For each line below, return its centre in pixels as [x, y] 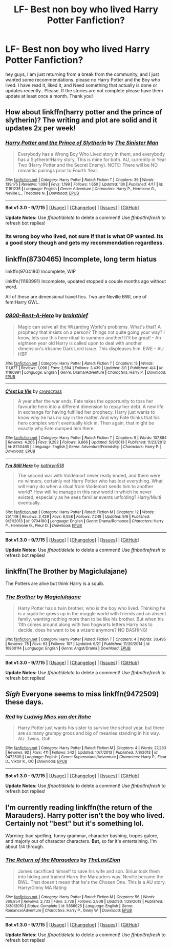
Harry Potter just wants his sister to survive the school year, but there [91, 728]
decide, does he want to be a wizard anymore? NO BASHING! [82, 630]
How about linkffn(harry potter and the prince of [84, 112]
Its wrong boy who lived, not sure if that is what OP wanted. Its [84, 236]
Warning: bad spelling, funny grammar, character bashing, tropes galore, [82, 836]
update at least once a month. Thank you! [49, 96]
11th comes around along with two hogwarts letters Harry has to [85, 624]
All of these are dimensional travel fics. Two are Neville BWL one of [76, 297]
